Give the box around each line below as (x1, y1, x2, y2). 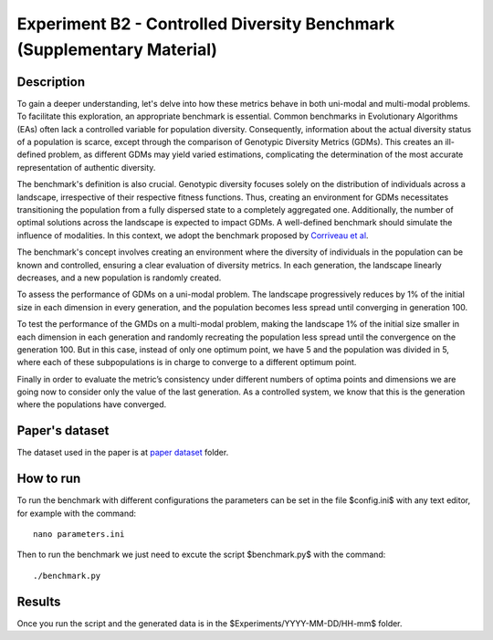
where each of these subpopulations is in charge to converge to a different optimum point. (16, 357, 357, 368)
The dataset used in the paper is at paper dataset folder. (16, 447, 229, 458)
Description (16, 74, 86, 89)
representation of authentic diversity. (16, 162, 156, 173)
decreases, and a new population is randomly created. (16, 272, 222, 283)
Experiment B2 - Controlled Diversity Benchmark (16, 14, 395, 34)
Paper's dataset (16, 423, 110, 438)
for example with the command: (16, 508, 137, 519)
